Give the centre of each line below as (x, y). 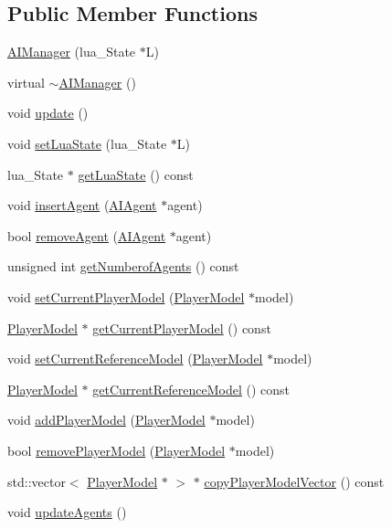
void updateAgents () (67, 512)
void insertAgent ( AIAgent (82, 205)
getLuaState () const (136, 174)
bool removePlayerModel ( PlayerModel (116, 450)
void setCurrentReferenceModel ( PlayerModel (135, 359)
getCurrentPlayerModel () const (182, 327)
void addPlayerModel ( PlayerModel (106, 420)
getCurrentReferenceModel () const (191, 389)
